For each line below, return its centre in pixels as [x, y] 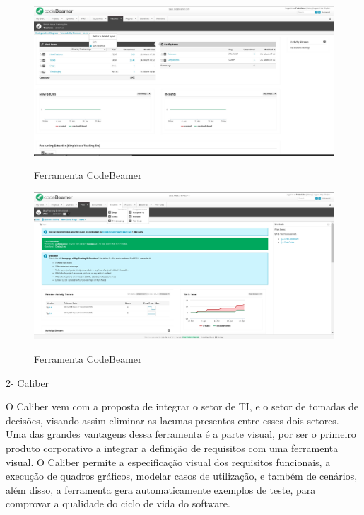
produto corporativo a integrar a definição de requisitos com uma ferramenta [172, 447]
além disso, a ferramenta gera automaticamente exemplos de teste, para [161, 489]
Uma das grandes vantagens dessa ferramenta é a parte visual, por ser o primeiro [181, 434]
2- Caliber [28, 382]
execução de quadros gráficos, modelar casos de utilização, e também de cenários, [182, 476]
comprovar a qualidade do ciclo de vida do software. [118, 503]
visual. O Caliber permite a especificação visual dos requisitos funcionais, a [168, 462]
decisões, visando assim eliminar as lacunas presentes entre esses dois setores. [172, 420]
